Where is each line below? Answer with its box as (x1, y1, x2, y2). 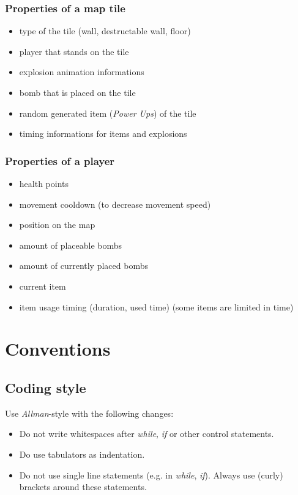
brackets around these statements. (19, 480, 147, 493)
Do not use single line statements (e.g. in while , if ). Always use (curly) (19, 468, 283, 481)
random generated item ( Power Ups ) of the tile (19, 106, 196, 119)
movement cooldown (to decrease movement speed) (19, 197, 211, 210)
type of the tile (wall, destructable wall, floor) (19, 24, 191, 37)
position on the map (19, 218, 95, 231)
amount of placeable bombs (19, 238, 122, 251)
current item (19, 279, 66, 292)
